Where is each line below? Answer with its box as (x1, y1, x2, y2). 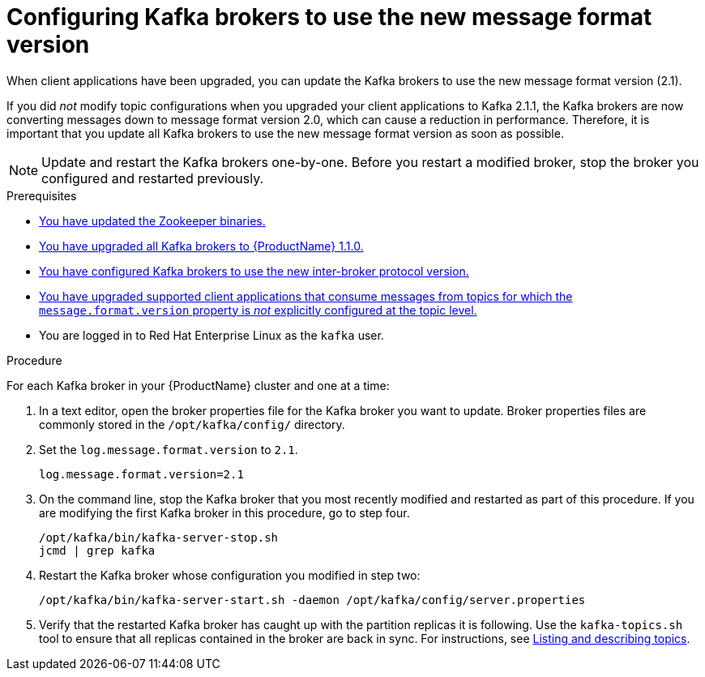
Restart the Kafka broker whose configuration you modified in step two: (39, 568, 421, 582)
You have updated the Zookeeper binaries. (39, 213, 266, 228)
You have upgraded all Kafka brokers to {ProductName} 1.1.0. (39, 238, 364, 253)
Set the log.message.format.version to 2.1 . (39, 442, 298, 456)
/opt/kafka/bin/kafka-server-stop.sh (39, 530, 279, 544)
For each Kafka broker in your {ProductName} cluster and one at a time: (6, 378, 390, 392)
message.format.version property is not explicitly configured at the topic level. (39, 302, 477, 317)
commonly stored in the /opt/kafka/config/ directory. (39, 417, 345, 431)
